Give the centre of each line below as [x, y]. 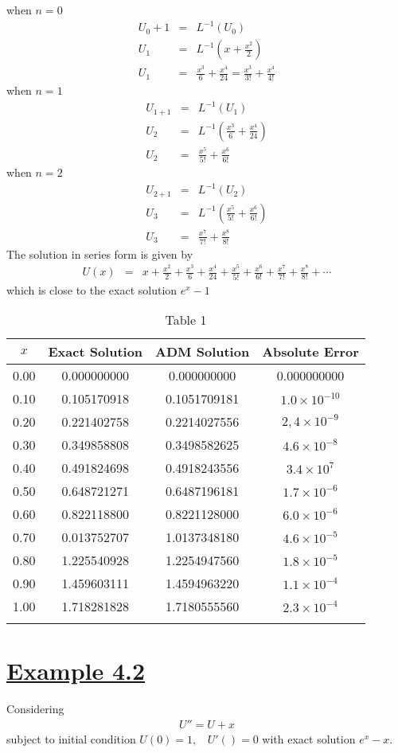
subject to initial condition [71, 738]
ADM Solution [203, 352]
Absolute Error [310, 352]
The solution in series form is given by [100, 254]
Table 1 [186, 320]
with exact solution [309, 738]
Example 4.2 [76, 671]
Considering [35, 709]
